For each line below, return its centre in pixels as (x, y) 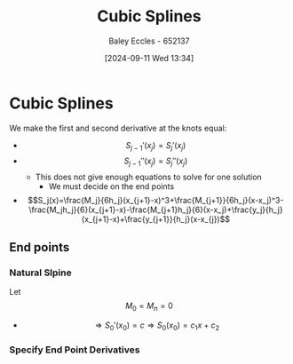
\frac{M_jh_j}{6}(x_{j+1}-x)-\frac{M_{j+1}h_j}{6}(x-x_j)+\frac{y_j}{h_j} (155, 210)
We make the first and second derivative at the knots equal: (118, 128)
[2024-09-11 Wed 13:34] (149, 58)
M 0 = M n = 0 (149, 306)
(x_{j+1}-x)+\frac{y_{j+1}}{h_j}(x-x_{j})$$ (156, 219)
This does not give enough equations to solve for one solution (148, 177)
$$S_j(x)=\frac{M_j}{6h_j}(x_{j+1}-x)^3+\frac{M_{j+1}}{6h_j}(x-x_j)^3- (156, 201)
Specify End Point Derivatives (75, 350)
